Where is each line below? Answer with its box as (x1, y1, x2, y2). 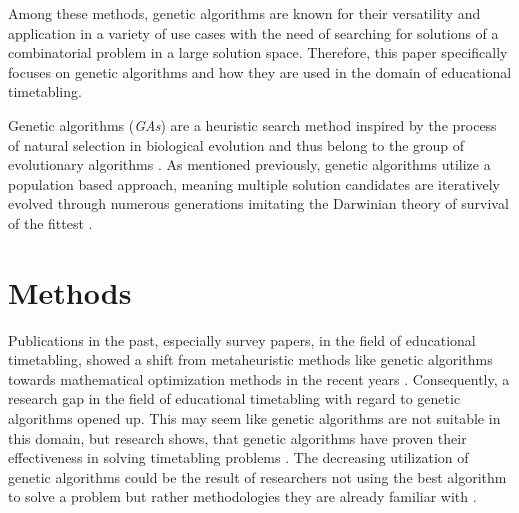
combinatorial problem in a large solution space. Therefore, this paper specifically (8, 42, 508, 63)
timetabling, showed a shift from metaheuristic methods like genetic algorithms (8, 349, 493, 370)
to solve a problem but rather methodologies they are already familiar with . (8, 486, 477, 507)
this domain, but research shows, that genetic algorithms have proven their (8, 427, 467, 448)
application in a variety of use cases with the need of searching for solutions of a (8, 22, 499, 43)
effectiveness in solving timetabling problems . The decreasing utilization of (8, 447, 469, 468)
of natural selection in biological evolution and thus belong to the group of (8, 134, 465, 155)
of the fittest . (8, 212, 93, 233)
